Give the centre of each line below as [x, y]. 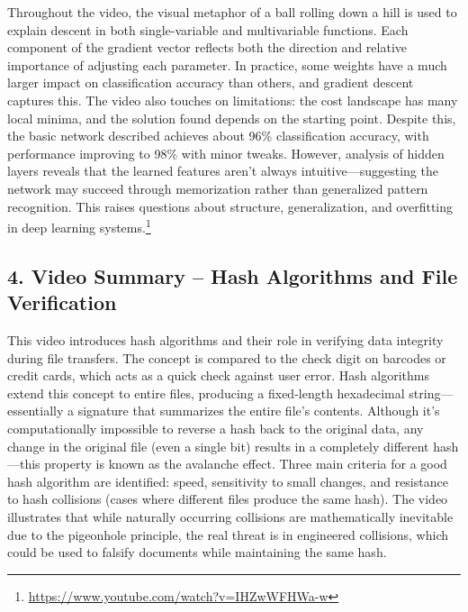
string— [431, 393]
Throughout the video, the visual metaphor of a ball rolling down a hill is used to [232, 12]
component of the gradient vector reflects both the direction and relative [207, 47]
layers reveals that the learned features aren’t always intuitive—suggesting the [223, 171]
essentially [36, 411]
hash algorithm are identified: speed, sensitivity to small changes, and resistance [228, 481]
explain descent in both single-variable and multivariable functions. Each [208, 29]
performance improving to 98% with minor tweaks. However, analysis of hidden [226, 153]
